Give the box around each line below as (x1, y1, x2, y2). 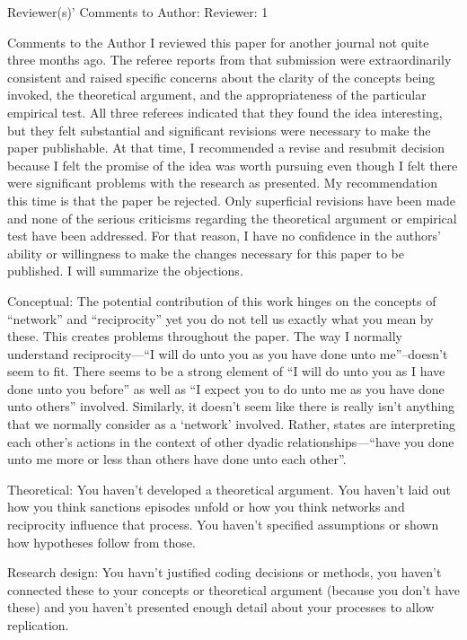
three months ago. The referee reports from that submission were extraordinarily (7, 50, 452, 69)
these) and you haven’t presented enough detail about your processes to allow (7, 598, 435, 617)
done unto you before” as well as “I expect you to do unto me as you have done (7, 379, 445, 398)
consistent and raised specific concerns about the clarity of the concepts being (7, 67, 436, 86)
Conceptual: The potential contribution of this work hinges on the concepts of (7, 291, 436, 310)
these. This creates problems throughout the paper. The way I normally (7, 327, 402, 346)
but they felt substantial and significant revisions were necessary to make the (7, 120, 431, 139)
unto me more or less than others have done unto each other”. (7, 450, 347, 469)
